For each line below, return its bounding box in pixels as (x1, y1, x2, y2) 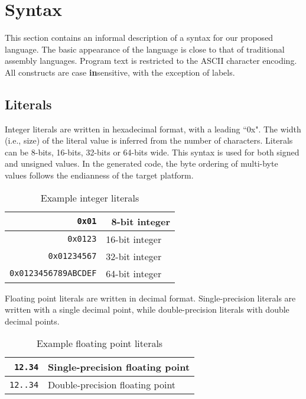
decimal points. (5, 314, 60, 327)
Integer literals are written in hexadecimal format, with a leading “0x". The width (5, 122, 301, 135)
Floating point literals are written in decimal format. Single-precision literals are (5, 291, 296, 304)
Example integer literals (40, 190, 139, 205)
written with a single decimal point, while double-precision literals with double (5, 303, 289, 316)
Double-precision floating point (48, 378, 176, 392)
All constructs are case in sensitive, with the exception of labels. (5, 66, 235, 78)
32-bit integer (106, 249, 162, 263)
